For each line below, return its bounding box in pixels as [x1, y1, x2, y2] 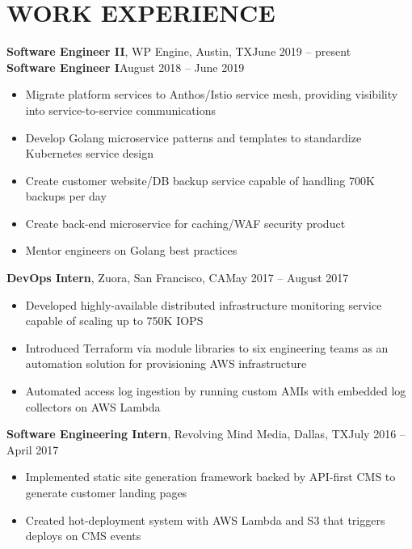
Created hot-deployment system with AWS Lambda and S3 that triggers [25, 511, 385, 528]
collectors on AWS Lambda [25, 398, 161, 415]
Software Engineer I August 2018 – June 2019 [6, 58, 245, 75]
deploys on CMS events [25, 527, 141, 544]
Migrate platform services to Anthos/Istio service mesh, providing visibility [25, 86, 398, 103]
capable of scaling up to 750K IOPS [25, 312, 204, 329]
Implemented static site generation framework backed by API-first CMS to [25, 468, 396, 485]
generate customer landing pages [25, 484, 187, 500]
